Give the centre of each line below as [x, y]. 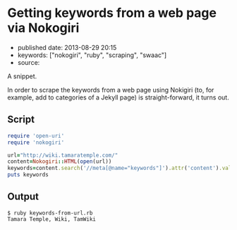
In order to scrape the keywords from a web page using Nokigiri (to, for [111, 90]
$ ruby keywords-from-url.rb [50, 213]
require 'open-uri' [36, 135]
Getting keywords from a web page [112, 13]
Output [23, 196]
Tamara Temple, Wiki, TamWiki [52, 219]
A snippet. [22, 76]
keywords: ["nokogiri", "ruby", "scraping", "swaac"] [92, 55]
